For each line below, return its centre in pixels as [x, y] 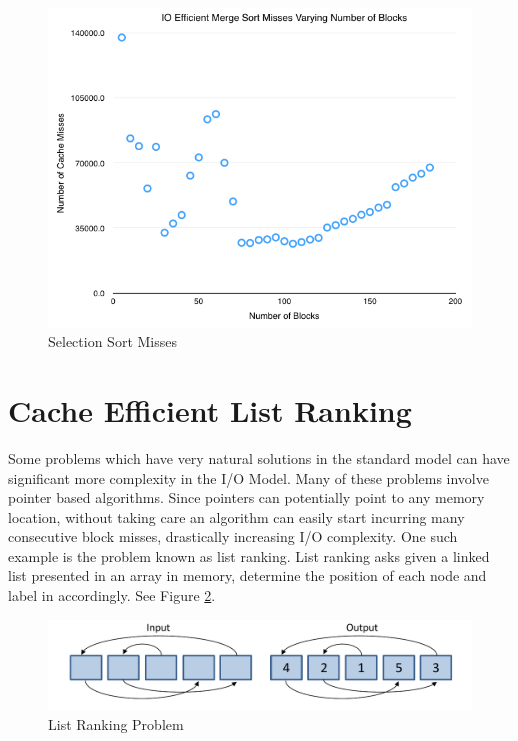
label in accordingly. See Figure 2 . [112, 595]
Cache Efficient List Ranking [210, 409]
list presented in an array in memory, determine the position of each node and [247, 575]
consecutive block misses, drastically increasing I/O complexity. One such [233, 536]
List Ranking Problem [116, 723]
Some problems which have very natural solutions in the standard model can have [259, 457]
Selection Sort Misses [112, 341]
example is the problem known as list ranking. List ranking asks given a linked [249, 555]
